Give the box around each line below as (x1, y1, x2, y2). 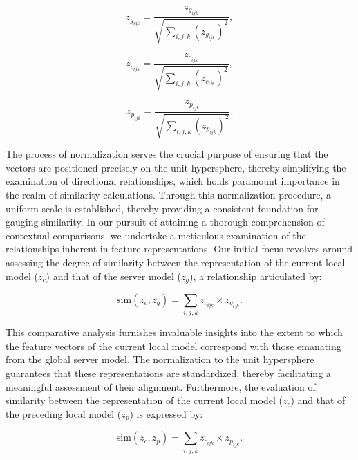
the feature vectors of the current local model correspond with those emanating (6, 338, 341, 353)
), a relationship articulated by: (189, 268, 322, 283)
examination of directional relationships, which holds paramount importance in (6, 174, 340, 188)
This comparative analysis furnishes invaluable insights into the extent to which (6, 325, 343, 340)
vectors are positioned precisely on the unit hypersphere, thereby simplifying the (6, 160, 346, 174)
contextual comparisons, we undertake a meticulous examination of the (6, 228, 306, 242)
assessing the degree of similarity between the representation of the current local (6, 255, 346, 269)
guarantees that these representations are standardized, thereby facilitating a (6, 366, 331, 380)
